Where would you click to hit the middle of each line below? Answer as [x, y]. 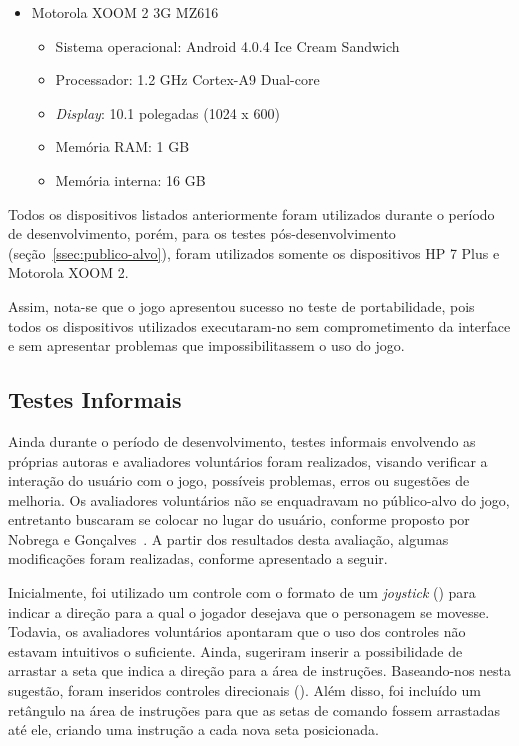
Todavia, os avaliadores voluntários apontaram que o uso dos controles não [237, 631]
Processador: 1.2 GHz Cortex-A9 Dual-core [187, 79]
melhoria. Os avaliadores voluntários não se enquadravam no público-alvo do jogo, [259, 499]
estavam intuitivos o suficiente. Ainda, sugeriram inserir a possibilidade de [235, 650]
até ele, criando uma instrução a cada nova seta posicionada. [193, 729]
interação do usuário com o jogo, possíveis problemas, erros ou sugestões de [239, 480]
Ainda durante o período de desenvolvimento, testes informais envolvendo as [242, 440]
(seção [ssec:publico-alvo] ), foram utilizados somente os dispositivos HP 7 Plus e [254, 252]
